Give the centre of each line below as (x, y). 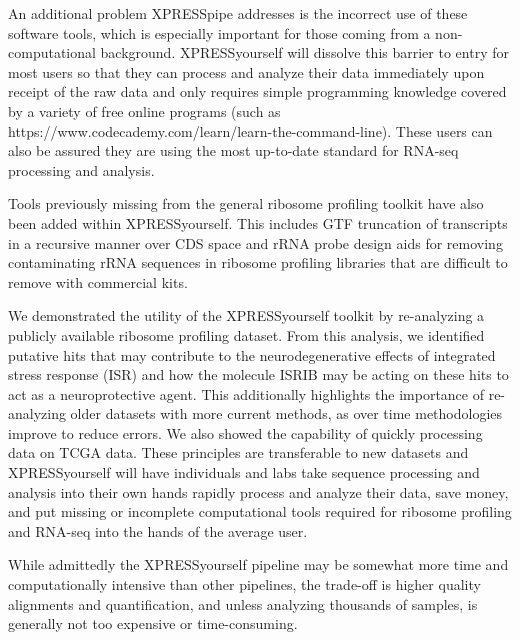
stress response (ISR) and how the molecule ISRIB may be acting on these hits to (258, 374)
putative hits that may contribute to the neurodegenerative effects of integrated (252, 354)
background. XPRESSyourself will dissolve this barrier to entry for (304, 52)
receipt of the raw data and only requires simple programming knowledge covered (257, 91)
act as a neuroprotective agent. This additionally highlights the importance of (246, 393)
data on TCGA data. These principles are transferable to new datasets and (238, 452)
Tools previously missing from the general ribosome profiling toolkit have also (246, 203)
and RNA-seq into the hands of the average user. (158, 530)
